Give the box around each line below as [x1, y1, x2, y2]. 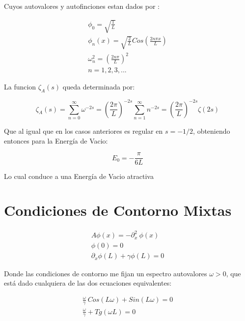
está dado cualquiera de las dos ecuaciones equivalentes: [4, 278, 172, 288]
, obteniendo [193, 125, 230, 136]
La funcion [4, 82, 36, 92]
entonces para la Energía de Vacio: [4, 135, 108, 146]
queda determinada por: [62, 82, 135, 92]
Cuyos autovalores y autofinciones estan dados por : [4, 1, 160, 11]
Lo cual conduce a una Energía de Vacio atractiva [4, 171, 154, 181]
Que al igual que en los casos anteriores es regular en [4, 125, 163, 136]
